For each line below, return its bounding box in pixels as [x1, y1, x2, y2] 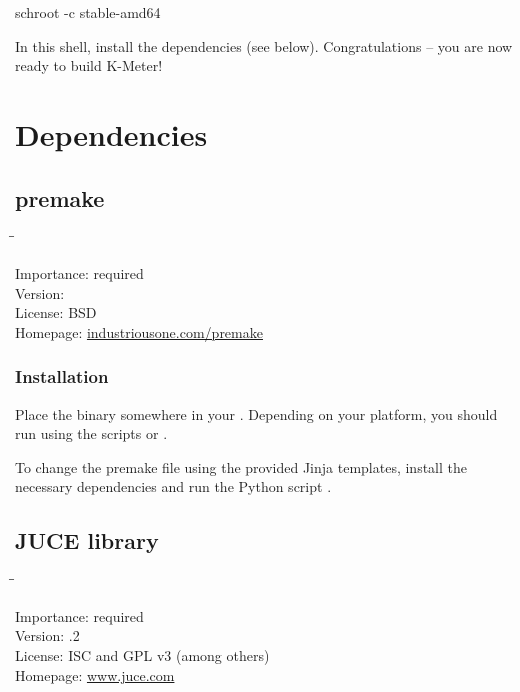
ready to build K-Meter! [15, 55, 163, 76]
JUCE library [15, 525, 159, 556]
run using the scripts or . [15, 423, 168, 444]
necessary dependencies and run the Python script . [15, 476, 332, 497]
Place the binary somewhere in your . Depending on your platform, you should [15, 403, 498, 424]
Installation [15, 364, 109, 389]
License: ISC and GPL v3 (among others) [15, 644, 270, 665]
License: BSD [15, 302, 97, 323]
